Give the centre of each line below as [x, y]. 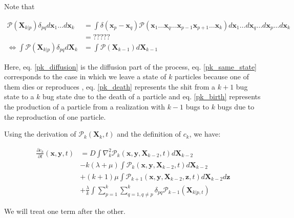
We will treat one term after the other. [65, 211]
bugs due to [236, 107]
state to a [19, 96]
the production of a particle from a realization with [85, 107]
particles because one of [212, 77]
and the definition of [149, 134]
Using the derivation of [40, 134]
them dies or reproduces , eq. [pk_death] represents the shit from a [110, 86]
